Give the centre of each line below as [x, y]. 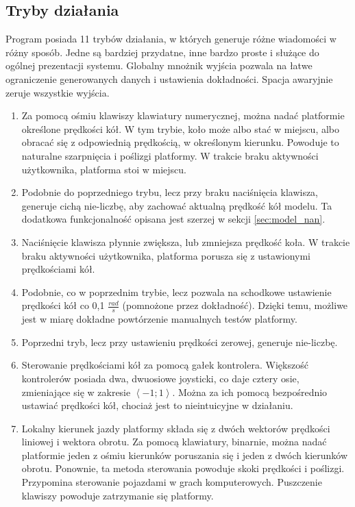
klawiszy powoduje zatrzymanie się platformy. [118, 495]
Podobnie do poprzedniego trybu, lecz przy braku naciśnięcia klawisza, [170, 192]
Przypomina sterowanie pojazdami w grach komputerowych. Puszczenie [172, 482]
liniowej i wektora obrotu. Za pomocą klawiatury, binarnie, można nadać [174, 442]
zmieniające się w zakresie [76, 392]
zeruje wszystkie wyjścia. [58, 92]
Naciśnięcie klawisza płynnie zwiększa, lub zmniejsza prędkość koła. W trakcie [186, 242]
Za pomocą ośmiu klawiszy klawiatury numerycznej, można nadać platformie [183, 115]
